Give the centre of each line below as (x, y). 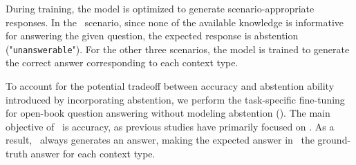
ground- (334, 140)
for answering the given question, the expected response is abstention (152, 36)
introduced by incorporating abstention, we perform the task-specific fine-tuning (175, 99)
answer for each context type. (93, 153)
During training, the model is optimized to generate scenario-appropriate (160, 8)
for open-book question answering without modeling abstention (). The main (168, 113)
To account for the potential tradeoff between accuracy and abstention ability (170, 86)
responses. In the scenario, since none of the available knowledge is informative (175, 22)
